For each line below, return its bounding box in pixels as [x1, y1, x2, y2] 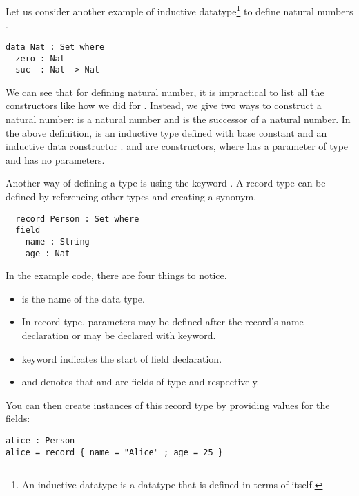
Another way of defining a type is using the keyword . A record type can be [6, 175, 326, 190]
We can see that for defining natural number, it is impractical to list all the [6, 84, 324, 99]
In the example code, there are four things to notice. [6, 268, 227, 283]
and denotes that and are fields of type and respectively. [21, 374, 260, 389]
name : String [25, 236, 90, 247]
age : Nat [25, 248, 70, 258]
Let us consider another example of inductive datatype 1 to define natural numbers [6, 2, 353, 18]
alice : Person [6, 435, 75, 446]
